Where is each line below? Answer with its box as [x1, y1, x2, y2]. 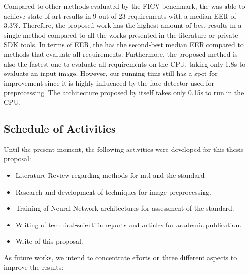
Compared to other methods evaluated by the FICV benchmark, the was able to [4, 1, 245, 11]
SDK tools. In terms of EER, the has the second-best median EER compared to [4, 39, 244, 50]
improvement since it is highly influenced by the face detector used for [4, 77, 215, 88]
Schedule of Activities [4, 121, 116, 136]
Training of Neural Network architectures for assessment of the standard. [15, 203, 234, 213]
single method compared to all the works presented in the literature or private [4, 29, 238, 40]
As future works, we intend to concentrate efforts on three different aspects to [4, 252, 237, 262]
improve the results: [4, 262, 64, 272]
